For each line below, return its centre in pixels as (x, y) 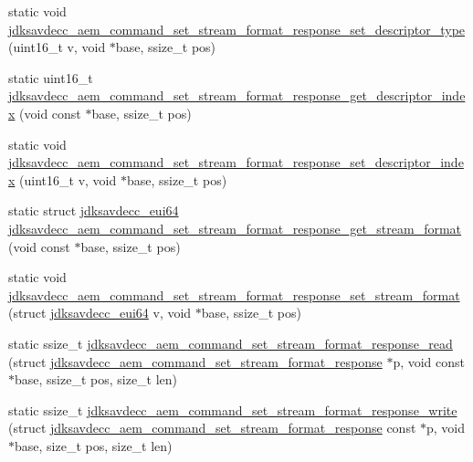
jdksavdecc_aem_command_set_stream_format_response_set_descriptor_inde (236, 162)
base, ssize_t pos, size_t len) (96, 379)
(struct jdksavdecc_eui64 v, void (100, 313)
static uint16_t (51, 77)
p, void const (429, 361)
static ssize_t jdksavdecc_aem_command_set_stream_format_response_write (233, 409)
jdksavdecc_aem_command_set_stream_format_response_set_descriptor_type (237, 29)
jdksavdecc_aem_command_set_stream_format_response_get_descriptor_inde (237, 95)
